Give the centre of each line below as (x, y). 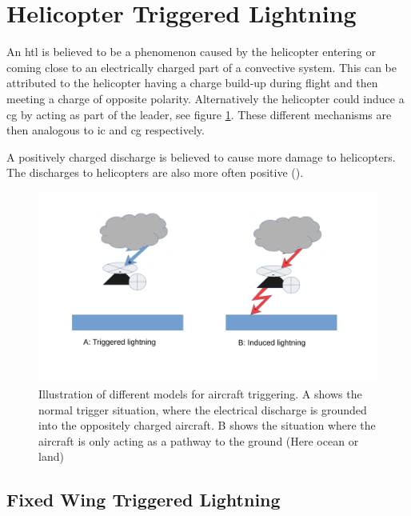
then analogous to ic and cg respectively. (106, 130)
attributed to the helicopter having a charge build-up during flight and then (192, 83)
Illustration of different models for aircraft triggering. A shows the (200, 393)
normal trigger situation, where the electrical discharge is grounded (203, 409)
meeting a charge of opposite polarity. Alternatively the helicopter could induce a (205, 98)
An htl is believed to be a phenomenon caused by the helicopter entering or (191, 52)
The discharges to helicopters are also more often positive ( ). (155, 172)
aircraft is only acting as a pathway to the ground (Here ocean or (199, 440)
